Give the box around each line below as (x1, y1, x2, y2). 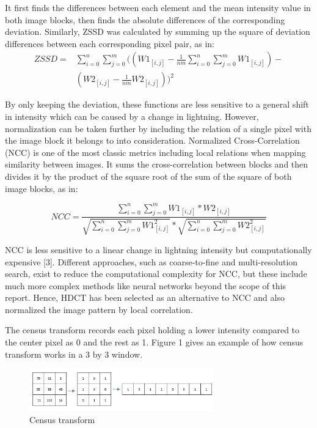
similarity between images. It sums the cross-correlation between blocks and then (5, 158, 308, 171)
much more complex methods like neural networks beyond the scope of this (5, 279, 286, 292)
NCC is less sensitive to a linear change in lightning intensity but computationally (5, 243, 312, 256)
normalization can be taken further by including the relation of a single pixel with (5, 122, 312, 135)
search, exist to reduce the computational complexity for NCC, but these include (5, 267, 307, 280)
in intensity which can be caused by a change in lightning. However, (5, 110, 259, 123)
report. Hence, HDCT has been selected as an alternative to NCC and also (5, 291, 285, 304)
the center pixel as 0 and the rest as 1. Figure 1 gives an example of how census (5, 336, 304, 349)
